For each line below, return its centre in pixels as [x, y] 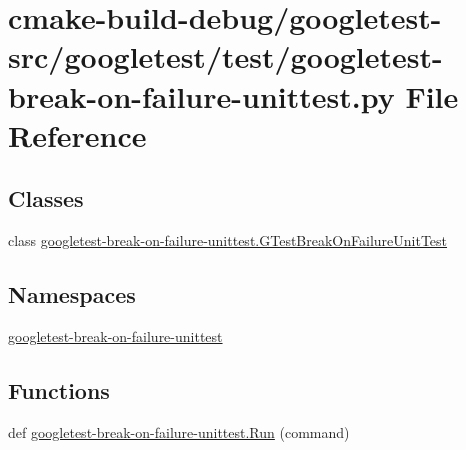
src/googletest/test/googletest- [225, 56]
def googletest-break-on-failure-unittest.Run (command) [179, 431]
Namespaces [72, 294]
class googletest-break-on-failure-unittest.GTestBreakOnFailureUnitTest [228, 240]
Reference [77, 134]
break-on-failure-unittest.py [201, 95]
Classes [46, 198]
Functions [59, 389]
